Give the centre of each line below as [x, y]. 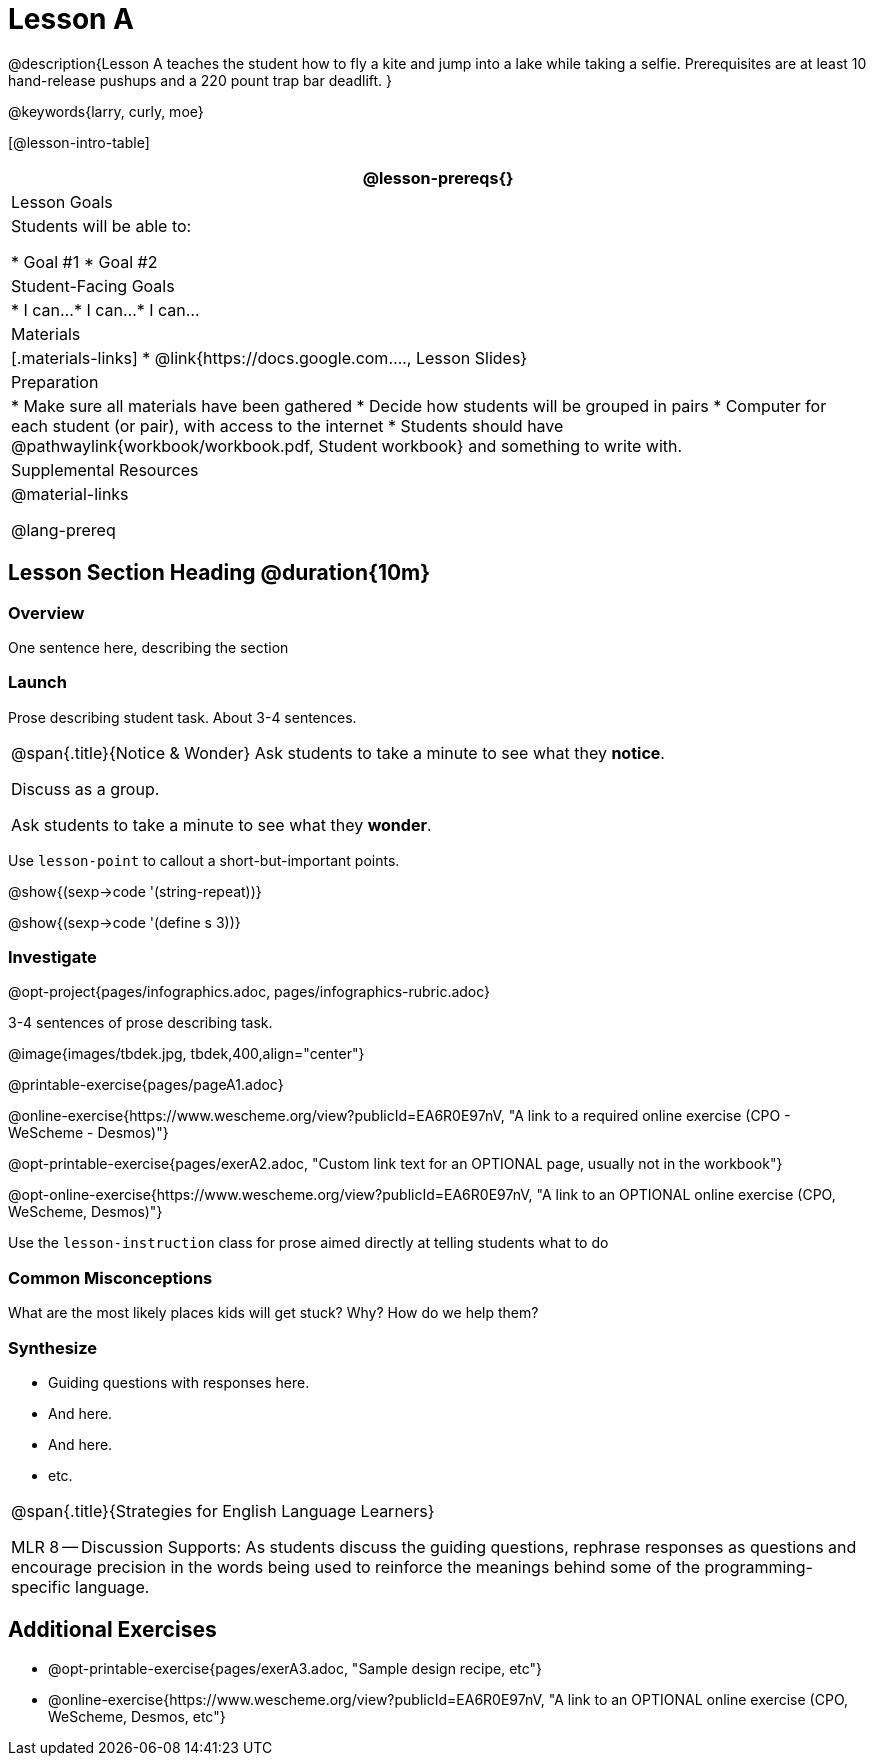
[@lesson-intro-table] [79, 142]
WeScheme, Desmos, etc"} [137, 1716]
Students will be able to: [101, 225]
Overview [46, 612]
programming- [758, 1566]
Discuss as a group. [85, 788]
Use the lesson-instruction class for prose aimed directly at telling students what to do [308, 1243]
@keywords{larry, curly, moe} [106, 111]
